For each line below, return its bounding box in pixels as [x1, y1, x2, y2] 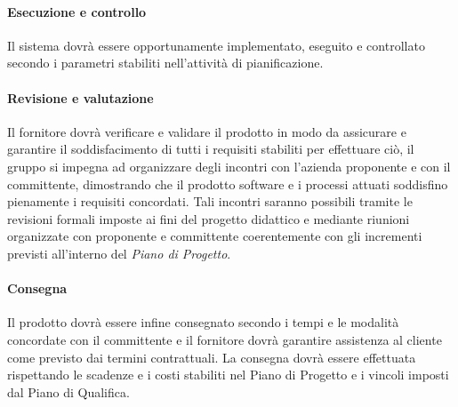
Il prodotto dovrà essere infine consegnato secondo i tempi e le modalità [7, 313, 399, 331]
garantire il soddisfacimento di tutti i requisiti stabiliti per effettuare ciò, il [7, 140, 414, 158]
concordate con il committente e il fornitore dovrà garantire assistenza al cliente [7, 330, 442, 348]
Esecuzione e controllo [7, 2, 147, 20]
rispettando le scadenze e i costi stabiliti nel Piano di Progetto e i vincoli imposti [7, 365, 449, 384]
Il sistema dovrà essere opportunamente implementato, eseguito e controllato [7, 36, 425, 54]
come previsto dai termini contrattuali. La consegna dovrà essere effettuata [7, 347, 416, 366]
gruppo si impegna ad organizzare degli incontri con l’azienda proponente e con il [7, 156, 451, 175]
